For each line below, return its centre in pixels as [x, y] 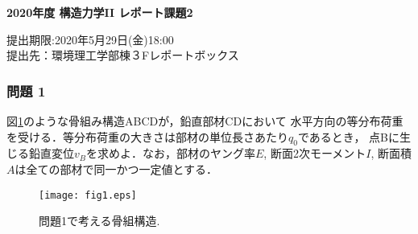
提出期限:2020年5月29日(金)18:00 [90, 39]
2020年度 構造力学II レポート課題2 [100, 12]
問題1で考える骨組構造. [99, 221]
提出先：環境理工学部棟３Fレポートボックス [123, 55]
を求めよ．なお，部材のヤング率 [171, 153]
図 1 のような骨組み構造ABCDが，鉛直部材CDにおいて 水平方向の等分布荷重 [205, 121]
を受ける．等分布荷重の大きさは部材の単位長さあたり [147, 136]
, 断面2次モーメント [315, 153]
